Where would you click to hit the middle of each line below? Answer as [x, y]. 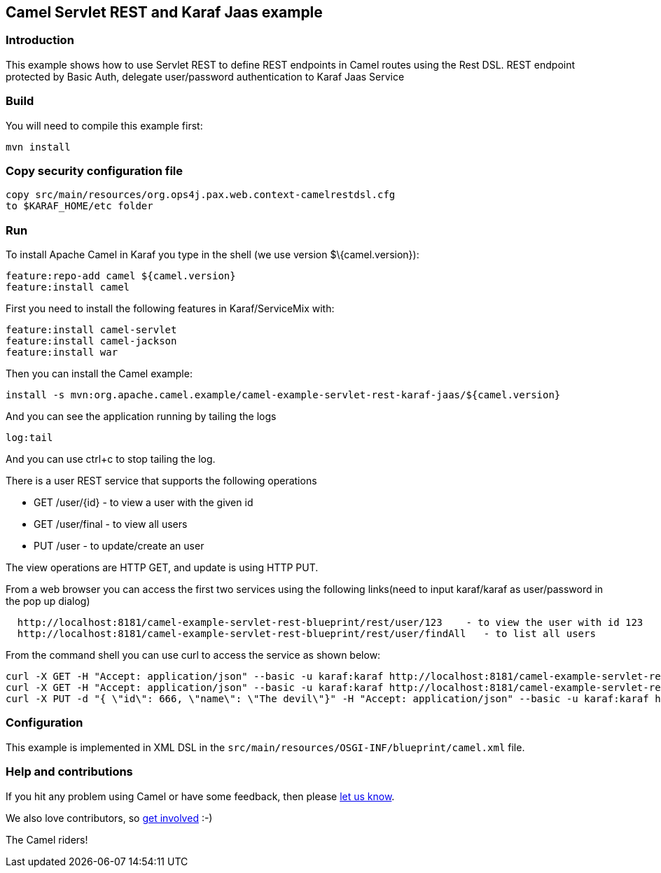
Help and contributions [69, 772]
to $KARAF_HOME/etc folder [79, 206]
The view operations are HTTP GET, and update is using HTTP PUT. [162, 568]
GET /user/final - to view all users [111, 524]
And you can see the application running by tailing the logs [141, 417]
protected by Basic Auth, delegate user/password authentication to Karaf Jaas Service [205, 76]
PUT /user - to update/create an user [119, 546]
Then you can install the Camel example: [99, 374]
